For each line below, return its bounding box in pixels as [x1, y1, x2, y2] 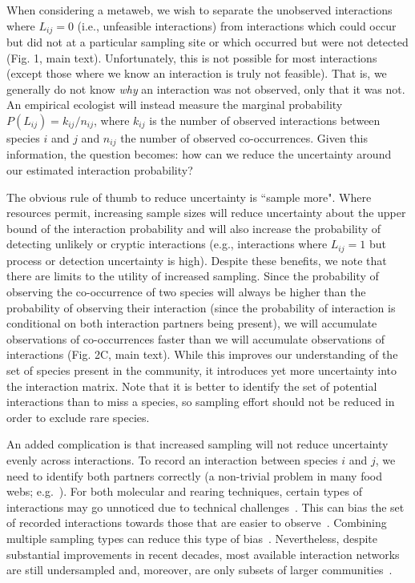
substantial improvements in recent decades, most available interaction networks [6, 545, 400, 562]
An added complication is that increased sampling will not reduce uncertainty [6, 436, 389, 452]
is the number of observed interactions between [149, 112, 381, 129]
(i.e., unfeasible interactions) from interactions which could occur [77, 17, 397, 34]
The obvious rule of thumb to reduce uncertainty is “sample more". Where [6, 188, 372, 205]
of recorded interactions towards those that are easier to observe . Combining [6, 514, 387, 531]
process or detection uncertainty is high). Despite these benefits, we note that [6, 251, 387, 268]
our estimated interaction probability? [6, 162, 193, 179]
